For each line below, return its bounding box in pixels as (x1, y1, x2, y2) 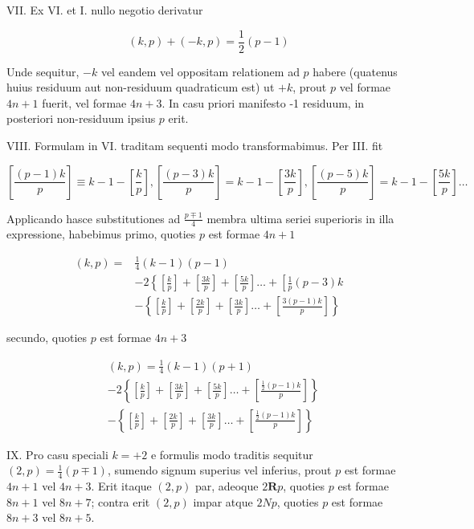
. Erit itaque (91, 477, 152, 494)
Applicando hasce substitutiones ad (6, 210, 181, 226)
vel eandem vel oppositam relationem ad (100, 63, 300, 79)
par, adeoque (194, 477, 259, 494)
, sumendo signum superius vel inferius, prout (107, 462, 332, 478)
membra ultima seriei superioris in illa (206, 210, 394, 226)
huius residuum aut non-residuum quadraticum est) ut (6, 79, 275, 96)
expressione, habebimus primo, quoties (6, 226, 196, 242)
